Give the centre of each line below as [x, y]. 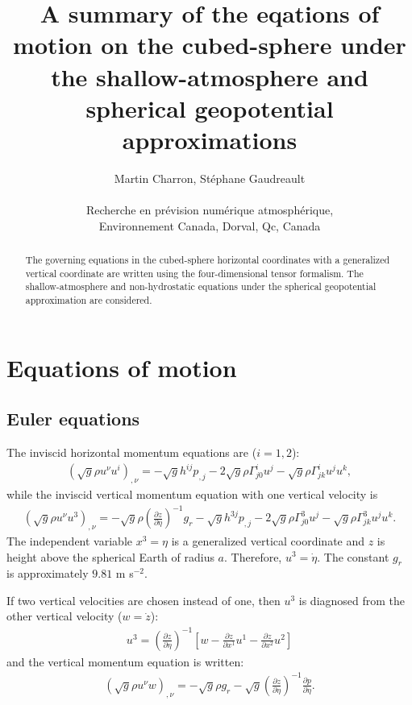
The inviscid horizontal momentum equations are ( [132, 452]
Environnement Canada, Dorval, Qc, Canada [210, 225]
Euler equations [73, 419]
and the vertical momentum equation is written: [125, 661]
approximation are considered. [89, 300]
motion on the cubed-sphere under [210, 45]
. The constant [353, 556]
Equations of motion [122, 367]
